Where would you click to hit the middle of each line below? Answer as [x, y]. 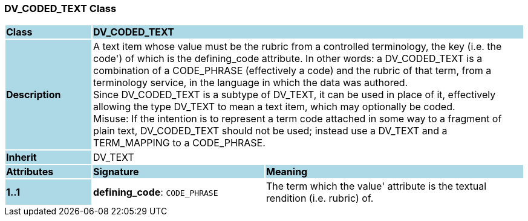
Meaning [287, 172]
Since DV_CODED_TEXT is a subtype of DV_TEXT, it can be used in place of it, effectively [294, 95]
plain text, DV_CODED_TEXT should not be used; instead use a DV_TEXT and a [270, 131]
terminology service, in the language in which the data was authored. [250, 83]
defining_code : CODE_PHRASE [155, 192]
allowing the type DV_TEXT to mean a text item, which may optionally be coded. [274, 107]
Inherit [21, 157]
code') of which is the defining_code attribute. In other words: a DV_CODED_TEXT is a [288, 59]
